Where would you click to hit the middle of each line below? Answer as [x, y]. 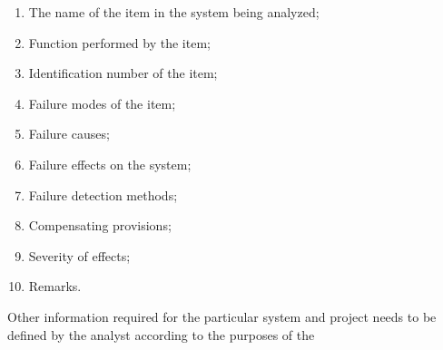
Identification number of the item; [123, 73]
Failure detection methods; [103, 194]
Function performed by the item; [119, 42]
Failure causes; [69, 134]
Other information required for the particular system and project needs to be [222, 316]
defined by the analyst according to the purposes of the [161, 334]
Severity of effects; [79, 255]
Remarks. [55, 286]
